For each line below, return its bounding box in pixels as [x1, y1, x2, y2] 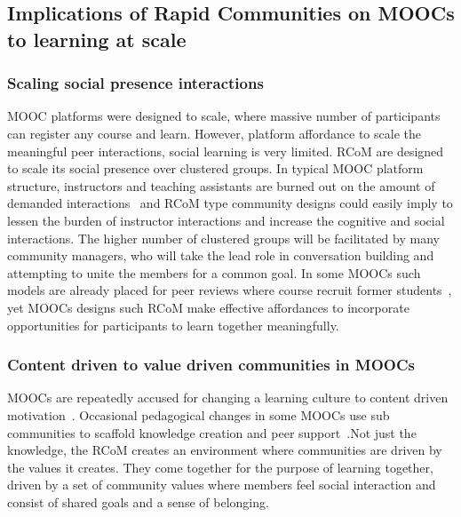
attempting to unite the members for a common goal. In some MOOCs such [7, 263, 421, 282]
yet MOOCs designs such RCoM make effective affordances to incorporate [7, 298, 409, 316]
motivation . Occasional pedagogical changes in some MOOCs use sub [7, 405, 390, 424]
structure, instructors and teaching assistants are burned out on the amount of [7, 176, 435, 195]
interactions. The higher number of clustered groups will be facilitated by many [7, 228, 440, 247]
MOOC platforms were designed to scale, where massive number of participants [7, 107, 441, 125]
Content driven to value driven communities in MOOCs [7, 354, 415, 376]
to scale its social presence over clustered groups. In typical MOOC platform [7, 159, 424, 178]
